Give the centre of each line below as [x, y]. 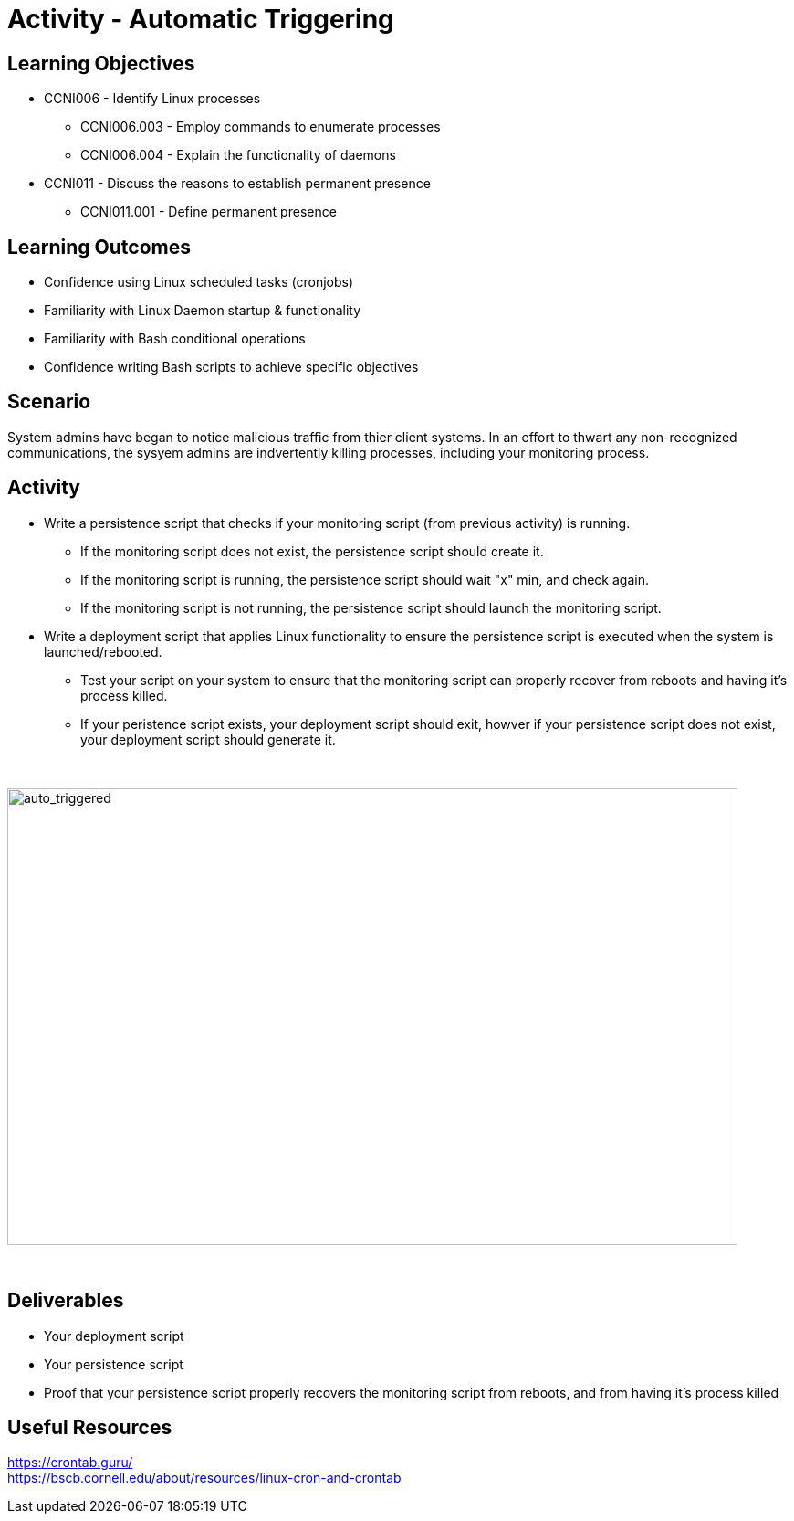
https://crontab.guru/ [70, 1463]
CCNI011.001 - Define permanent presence [209, 212]
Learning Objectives [101, 63]
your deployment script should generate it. [208, 739]
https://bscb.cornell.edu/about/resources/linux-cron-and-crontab [204, 1478]
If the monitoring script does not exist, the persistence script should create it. [312, 551]
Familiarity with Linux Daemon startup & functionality [203, 311]
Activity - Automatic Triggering [201, 19]
